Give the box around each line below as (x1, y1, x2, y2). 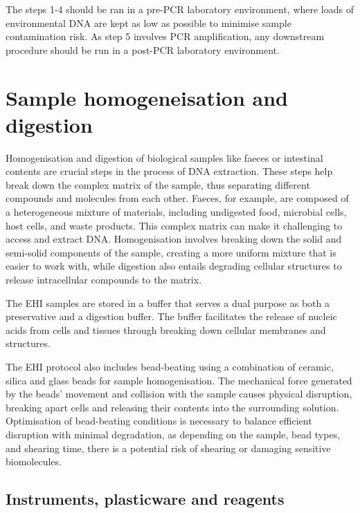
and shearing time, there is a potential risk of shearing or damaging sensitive (6, 440, 331, 455)
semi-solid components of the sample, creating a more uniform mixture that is (6, 245, 336, 259)
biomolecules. (6, 454, 62, 469)
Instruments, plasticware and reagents (6, 488, 285, 510)
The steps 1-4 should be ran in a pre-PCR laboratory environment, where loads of (6, 2, 354, 16)
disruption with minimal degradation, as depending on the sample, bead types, (6, 427, 341, 441)
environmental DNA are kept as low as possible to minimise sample (6, 15, 291, 30)
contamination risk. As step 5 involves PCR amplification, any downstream (6, 29, 325, 44)
